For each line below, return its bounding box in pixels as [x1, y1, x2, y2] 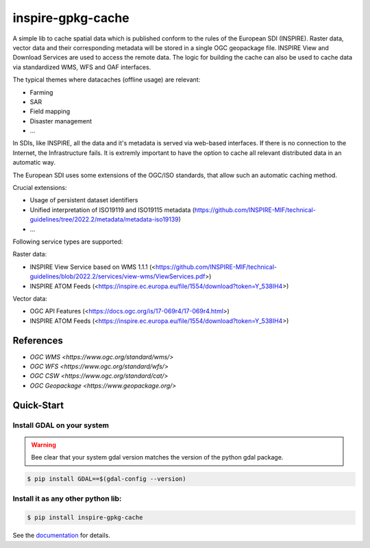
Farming [29, 88, 53, 96]
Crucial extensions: [12, 184, 67, 192]
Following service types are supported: [12, 237, 123, 246]
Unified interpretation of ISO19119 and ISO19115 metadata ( [29, 206, 195, 214]
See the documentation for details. [12, 532, 111, 540]
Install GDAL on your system [12, 420, 110, 430]
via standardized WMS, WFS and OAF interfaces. [12, 62, 151, 71]
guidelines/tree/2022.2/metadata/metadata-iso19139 [29, 215, 180, 224]
